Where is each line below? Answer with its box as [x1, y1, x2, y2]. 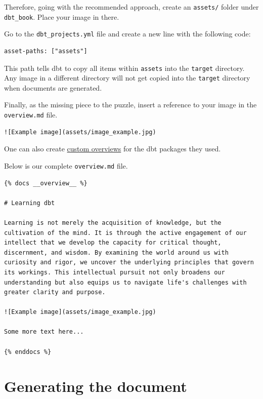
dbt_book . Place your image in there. [4, 11, 119, 22]
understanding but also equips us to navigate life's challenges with [4, 278, 247, 286]
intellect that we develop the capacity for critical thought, [4, 239, 222, 247]
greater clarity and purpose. [4, 289, 106, 296]
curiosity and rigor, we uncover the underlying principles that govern [4, 259, 254, 266]
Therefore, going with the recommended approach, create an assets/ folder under [4, 2, 259, 12]
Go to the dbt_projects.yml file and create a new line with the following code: [4, 28, 251, 39]
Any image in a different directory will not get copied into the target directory [4, 72, 250, 83]
